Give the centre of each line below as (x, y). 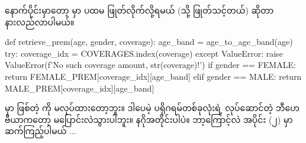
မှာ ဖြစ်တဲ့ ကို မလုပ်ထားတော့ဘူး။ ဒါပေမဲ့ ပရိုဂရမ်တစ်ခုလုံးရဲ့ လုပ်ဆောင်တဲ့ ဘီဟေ (152, 108)
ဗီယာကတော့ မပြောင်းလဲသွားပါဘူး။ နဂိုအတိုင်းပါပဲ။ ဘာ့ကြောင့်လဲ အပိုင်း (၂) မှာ (149, 119)
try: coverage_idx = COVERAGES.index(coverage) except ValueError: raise (144, 53)
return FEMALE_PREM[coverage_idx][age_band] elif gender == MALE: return (153, 76)
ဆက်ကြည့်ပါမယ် (36, 131)
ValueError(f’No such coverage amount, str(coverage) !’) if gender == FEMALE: (150, 65)
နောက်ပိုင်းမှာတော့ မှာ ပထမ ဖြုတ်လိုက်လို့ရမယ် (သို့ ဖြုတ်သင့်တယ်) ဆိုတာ (139, 10)
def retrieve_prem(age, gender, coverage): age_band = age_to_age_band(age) (149, 42)
